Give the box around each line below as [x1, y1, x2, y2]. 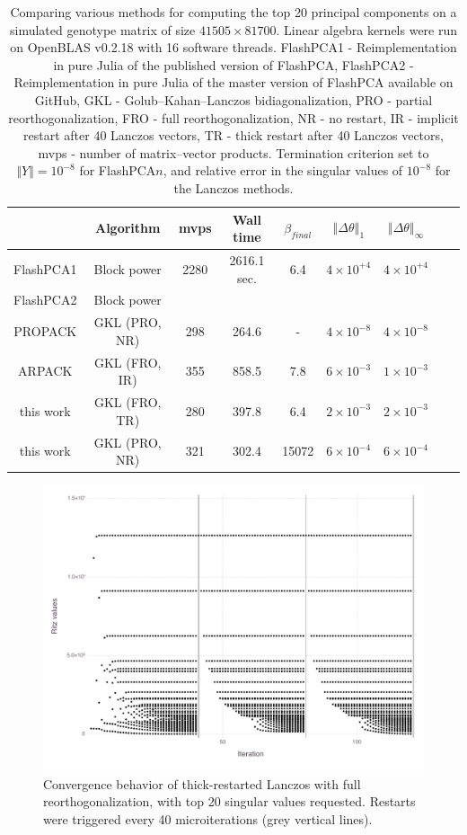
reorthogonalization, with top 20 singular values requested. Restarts [43, 792, 416, 811]
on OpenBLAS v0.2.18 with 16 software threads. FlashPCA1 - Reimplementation [10, 38, 457, 57]
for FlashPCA [79, 161, 156, 180]
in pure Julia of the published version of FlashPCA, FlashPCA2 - [53, 55, 414, 74]
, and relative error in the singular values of [163, 161, 403, 180]
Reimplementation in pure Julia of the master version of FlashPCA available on [13, 73, 454, 92]
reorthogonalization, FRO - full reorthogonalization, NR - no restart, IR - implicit [8, 108, 459, 127]
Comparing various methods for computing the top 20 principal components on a [10, 3, 457, 21]
